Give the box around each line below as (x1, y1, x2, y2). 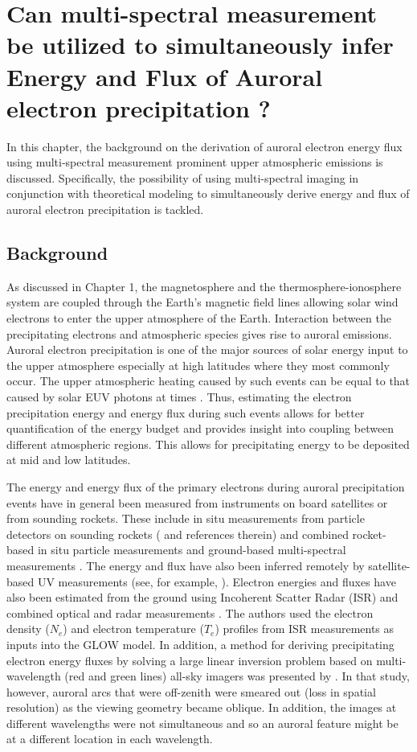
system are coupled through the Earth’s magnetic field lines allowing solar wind (6, 294, 399, 310)
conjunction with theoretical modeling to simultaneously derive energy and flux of (6, 185, 410, 202)
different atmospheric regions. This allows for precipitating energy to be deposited (6, 435, 410, 452)
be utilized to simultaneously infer (6, 28, 394, 61)
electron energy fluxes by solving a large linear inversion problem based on (6, 651, 373, 668)
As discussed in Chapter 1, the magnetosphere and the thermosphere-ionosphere (6, 277, 402, 294)
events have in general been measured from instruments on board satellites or (6, 494, 388, 511)
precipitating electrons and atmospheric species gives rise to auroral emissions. (6, 325, 392, 342)
